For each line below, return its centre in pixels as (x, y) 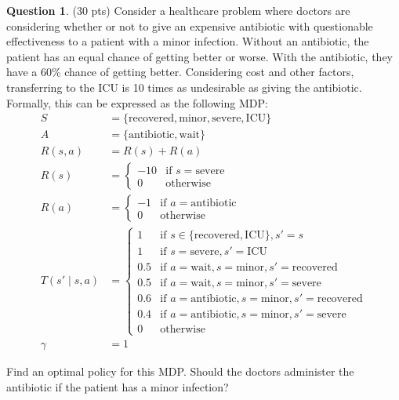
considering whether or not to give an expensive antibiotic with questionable (190, 25)
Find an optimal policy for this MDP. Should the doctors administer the (180, 371)
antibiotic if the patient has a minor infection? (118, 386)
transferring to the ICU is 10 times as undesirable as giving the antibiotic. (184, 87)
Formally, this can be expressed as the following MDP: (137, 102)
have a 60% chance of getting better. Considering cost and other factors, (180, 72)
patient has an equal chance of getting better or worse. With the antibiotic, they (199, 56)
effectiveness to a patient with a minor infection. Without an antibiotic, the (188, 41)
